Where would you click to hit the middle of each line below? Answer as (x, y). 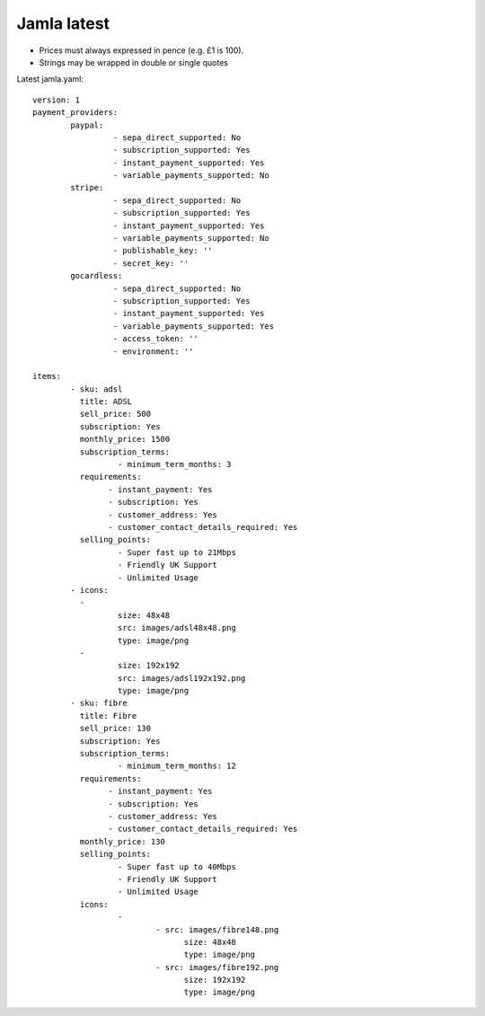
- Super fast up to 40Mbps (177, 866)
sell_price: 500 (115, 414)
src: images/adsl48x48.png (177, 628)
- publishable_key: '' (163, 251)
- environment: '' (153, 351)
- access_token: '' (156, 339)
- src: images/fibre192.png (217, 967)
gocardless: (97, 276)
